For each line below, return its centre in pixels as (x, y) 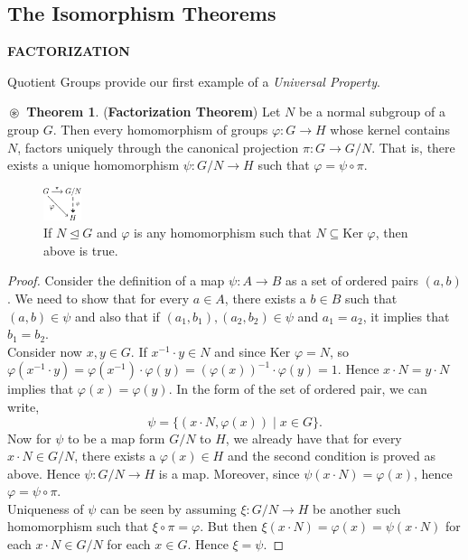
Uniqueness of (46, 508)
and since (240, 351)
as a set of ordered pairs (351, 280)
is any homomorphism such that (223, 233)
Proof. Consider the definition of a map (116, 280)
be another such (357, 508)
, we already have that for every (314, 438)
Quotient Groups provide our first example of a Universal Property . (194, 81)
